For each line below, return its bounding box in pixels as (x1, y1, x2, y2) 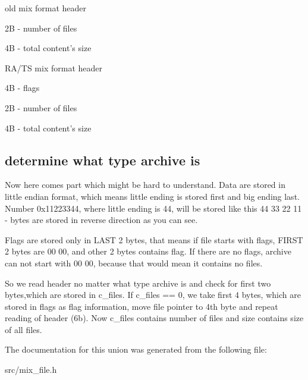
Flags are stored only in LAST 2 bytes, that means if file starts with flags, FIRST (5, 233, 303, 246)
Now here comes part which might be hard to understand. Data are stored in (5, 178, 285, 191)
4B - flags (5, 81, 40, 94)
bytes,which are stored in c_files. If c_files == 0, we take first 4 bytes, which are (5, 288, 301, 301)
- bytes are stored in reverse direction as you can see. (5, 213, 198, 226)
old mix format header (5, 2, 86, 14)
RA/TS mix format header (5, 61, 102, 74)
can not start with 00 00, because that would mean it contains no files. (5, 256, 263, 269)
